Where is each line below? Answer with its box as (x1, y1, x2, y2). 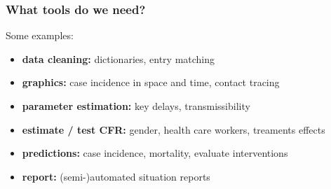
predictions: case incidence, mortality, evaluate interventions (22, 146, 288, 160)
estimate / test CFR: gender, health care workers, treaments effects (22, 122, 325, 136)
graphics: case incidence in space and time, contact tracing (22, 75, 280, 90)
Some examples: (6, 28, 74, 43)
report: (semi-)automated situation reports (22, 169, 210, 183)
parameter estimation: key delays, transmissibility (22, 99, 250, 113)
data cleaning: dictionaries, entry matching (22, 51, 215, 66)
